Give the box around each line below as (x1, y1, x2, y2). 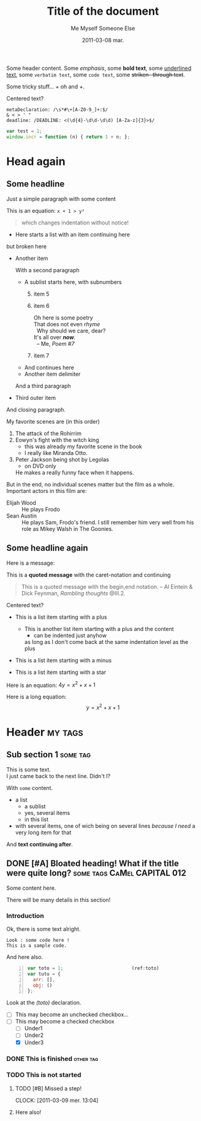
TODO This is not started (6, 1071, 82, 1079)
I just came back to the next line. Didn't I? (6, 772, 111, 779)
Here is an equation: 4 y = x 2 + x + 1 (6, 680, 96, 689)
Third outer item (15, 394, 56, 401)
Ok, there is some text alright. (6, 925, 81, 933)
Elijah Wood (6, 499, 37, 507)
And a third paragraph (15, 382, 72, 389)
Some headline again (6, 543, 88, 553)
